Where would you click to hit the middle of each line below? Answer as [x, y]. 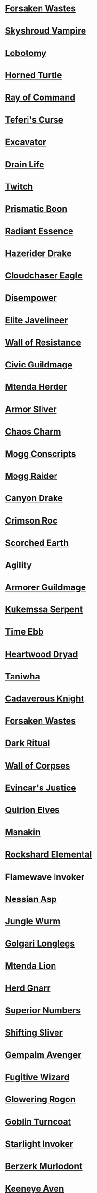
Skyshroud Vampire [46, 31]
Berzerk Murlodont [44, 1166]
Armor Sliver [31, 409]
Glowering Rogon [40, 1099]
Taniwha [22, 676]
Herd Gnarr [28, 988]
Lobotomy [26, 53]
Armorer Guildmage [46, 587]
